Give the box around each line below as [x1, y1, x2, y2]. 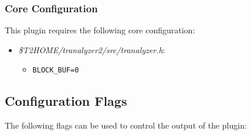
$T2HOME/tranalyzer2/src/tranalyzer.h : [18, 43, 165, 56]
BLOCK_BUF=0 [32, 66, 79, 75]
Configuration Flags [5, 92, 127, 110]
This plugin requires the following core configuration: [5, 24, 195, 36]
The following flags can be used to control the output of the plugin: [5, 119, 247, 131]
